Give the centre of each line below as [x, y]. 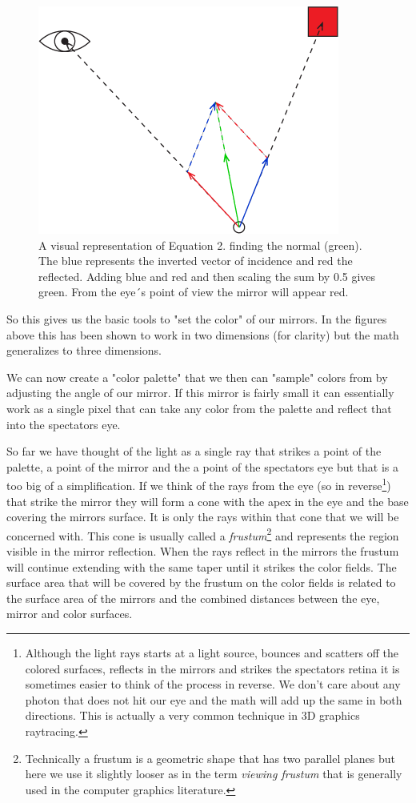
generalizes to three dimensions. [84, 350]
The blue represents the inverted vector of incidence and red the [196, 261]
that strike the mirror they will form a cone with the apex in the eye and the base [208, 501]
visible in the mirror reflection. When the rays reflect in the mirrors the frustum [203, 551]
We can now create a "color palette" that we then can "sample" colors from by [197, 377]
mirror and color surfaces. [70, 614]
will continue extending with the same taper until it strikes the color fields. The [202, 566]
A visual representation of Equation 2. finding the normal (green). [200, 245]
